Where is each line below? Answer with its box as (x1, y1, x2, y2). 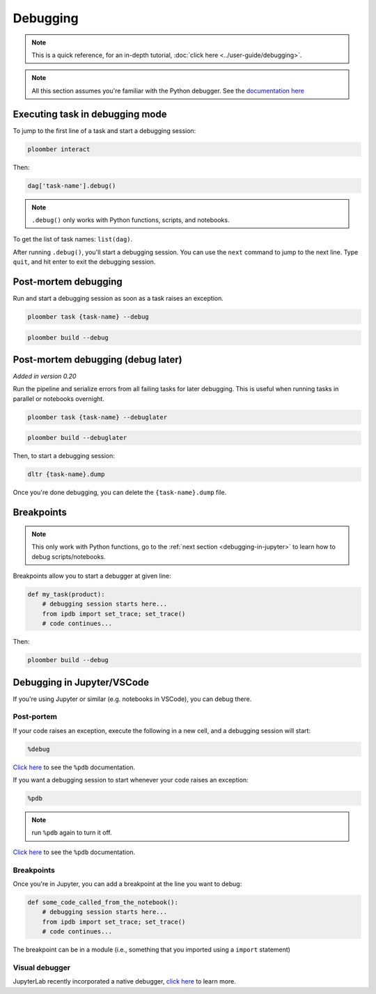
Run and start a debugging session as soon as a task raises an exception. (13, 294, 224, 303)
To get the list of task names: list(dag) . (13, 235, 133, 244)
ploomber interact (27, 145, 91, 153)
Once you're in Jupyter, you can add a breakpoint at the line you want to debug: (13, 879, 242, 887)
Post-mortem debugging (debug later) (13, 354, 182, 365)
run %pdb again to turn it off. (31, 828, 113, 837)
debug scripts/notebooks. (31, 552, 106, 560)
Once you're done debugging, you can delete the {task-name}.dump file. (13, 488, 227, 497)
